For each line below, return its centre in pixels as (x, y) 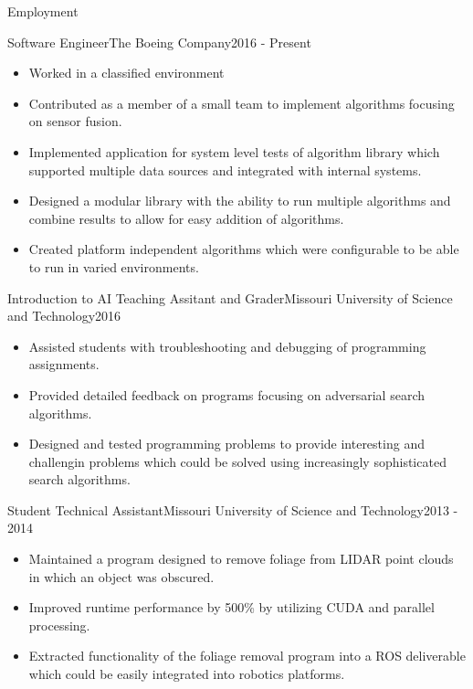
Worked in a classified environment (126, 73)
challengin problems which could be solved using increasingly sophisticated (237, 461)
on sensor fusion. (75, 121)
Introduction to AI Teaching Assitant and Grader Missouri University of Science (230, 297)
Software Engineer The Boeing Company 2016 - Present (159, 42)
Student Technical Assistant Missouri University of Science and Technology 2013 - (233, 509)
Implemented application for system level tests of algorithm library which (234, 151)
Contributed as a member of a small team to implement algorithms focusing (242, 103)
